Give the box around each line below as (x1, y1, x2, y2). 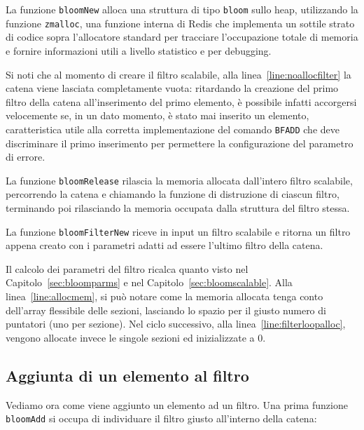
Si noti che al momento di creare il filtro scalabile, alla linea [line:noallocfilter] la (6, 67, 351, 81)
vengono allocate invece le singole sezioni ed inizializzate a (6, 330, 255, 344)
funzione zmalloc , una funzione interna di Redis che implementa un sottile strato (6, 15, 355, 30)
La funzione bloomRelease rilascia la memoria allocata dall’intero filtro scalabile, (6, 173, 353, 187)
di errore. (6, 149, 45, 164)
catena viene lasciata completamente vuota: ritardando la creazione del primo (6, 81, 339, 95)
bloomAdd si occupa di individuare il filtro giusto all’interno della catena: (6, 411, 317, 426)
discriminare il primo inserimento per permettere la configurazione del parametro (6, 135, 353, 150)
